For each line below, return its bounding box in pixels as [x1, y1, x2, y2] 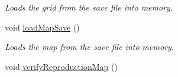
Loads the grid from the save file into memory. [5, 1, 173, 13]
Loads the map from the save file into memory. [5, 41, 174, 53]
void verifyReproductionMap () [5, 60, 118, 72]
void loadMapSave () [5, 21, 80, 33]
